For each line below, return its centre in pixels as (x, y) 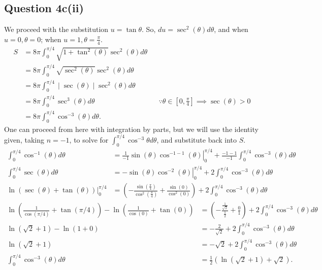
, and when (231, 29)
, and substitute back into (197, 139)
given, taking (24, 139)
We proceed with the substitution (56, 29)
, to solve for (89, 139)
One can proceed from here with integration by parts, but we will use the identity (131, 129)
